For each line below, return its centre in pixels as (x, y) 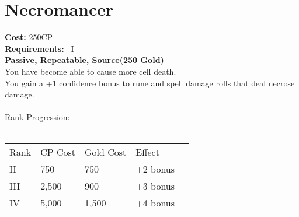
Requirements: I (39, 48)
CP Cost (58, 152)
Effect (147, 152)
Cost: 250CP (29, 37)
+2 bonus (155, 169)
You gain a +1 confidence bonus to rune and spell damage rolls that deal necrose (150, 83)
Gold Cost (105, 152)
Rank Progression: (37, 117)
